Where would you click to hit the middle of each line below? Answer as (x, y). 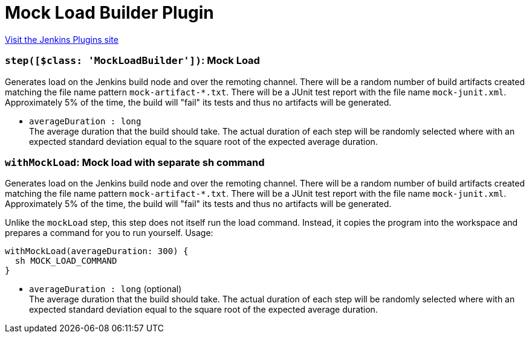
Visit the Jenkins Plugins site (62, 39)
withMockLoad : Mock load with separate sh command (135, 162)
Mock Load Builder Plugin (109, 13)
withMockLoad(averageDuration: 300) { (97, 251)
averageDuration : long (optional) (105, 289)
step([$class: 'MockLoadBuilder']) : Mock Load (132, 61)
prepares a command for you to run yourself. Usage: (109, 233)
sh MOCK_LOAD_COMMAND (66, 261)
